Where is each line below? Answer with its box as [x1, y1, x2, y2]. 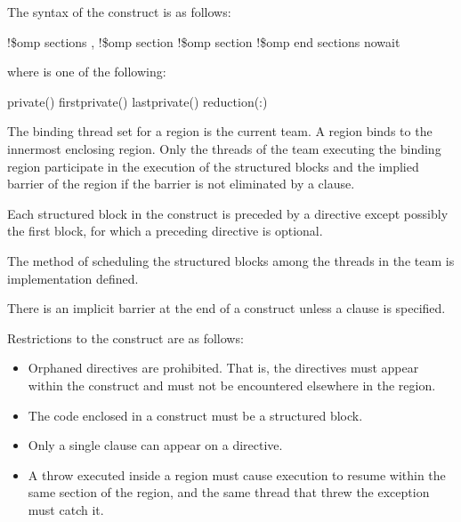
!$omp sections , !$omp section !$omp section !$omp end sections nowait [7, 32, 400, 51]
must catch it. [28, 500, 104, 518]
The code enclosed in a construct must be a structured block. [28, 406, 363, 424]
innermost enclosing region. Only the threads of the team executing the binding [7, 139, 441, 157]
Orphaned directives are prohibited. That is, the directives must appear [28, 358, 419, 377]
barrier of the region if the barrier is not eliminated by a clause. [7, 174, 355, 193]
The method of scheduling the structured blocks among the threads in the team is [7, 251, 455, 269]
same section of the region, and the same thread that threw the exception [28, 483, 430, 502]
